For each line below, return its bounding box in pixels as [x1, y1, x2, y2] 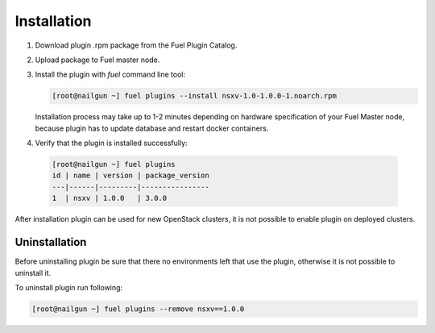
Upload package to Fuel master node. [35, 55, 160, 65]
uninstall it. [14, 268, 52, 277]
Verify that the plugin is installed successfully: [35, 138, 188, 148]
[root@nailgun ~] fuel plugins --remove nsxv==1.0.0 [31, 304, 245, 314]
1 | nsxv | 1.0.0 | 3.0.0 [52, 194, 168, 203]
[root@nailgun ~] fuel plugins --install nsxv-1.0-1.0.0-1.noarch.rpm [52, 91, 338, 101]
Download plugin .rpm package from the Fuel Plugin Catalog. [35, 40, 238, 50]
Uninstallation [14, 235, 87, 249]
